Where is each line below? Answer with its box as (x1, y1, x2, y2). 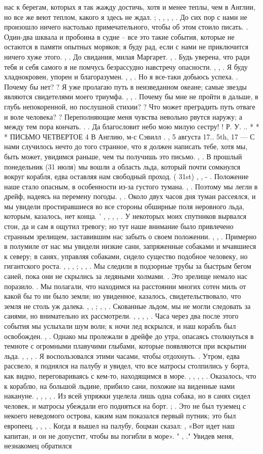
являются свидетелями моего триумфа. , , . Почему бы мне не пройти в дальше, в (4, 91, 258, 102)
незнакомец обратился (4, 440, 72, 451)
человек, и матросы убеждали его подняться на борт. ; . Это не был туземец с (4, 400, 246, 411)
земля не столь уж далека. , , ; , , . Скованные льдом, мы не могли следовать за (4, 300, 251, 311)
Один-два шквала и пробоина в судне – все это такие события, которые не (4, 31, 235, 42)
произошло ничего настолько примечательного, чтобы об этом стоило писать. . (4, 21, 248, 32)
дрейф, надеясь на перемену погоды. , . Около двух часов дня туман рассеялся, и (4, 191, 256, 202)
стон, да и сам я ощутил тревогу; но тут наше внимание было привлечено (4, 221, 234, 232)
